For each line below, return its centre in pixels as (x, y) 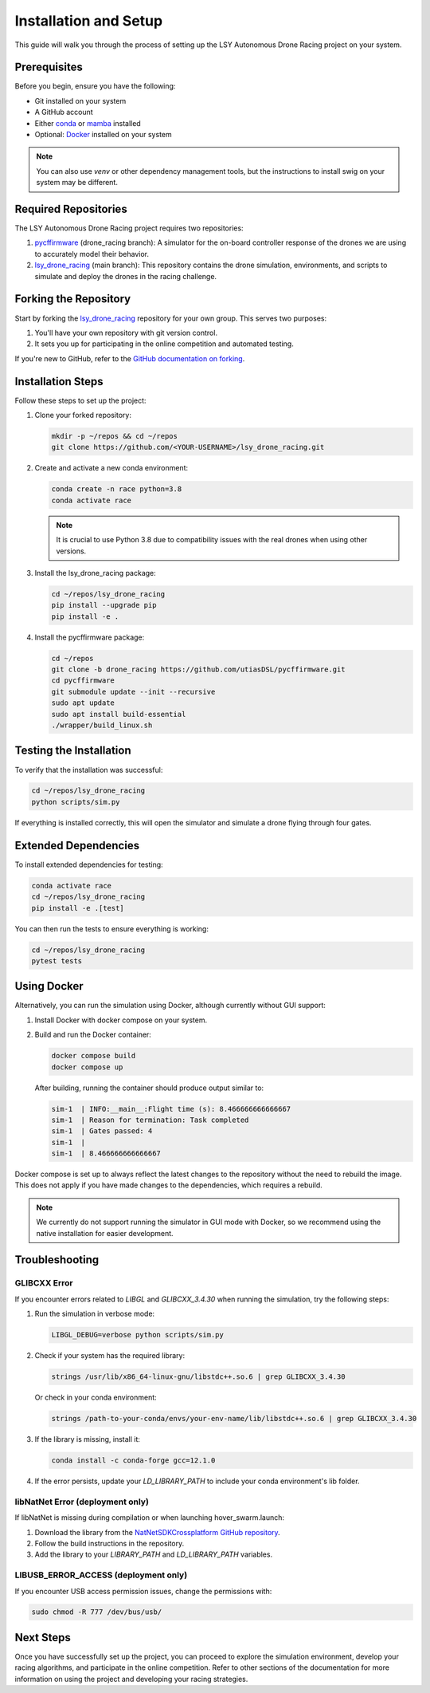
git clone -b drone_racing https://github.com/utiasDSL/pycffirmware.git (198, 669)
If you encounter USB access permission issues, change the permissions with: (143, 1591)
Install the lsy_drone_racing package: (96, 573)
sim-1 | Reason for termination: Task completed (150, 1120)
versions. (71, 551)
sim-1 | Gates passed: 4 (102, 1131)
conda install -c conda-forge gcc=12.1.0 (133, 1461)
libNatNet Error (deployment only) (82, 1502)
